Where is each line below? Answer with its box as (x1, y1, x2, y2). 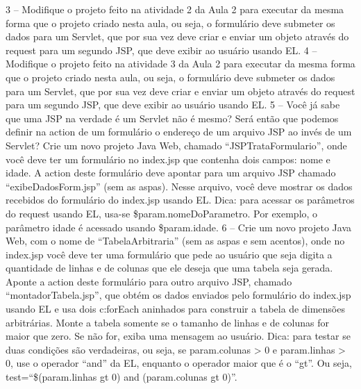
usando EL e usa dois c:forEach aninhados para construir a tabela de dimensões (6, 301, 345, 316)
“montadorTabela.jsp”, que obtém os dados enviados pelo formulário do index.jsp (6, 288, 351, 302)
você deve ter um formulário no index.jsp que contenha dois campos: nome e (6, 151, 330, 166)
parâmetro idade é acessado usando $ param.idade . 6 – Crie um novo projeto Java (6, 220, 352, 234)
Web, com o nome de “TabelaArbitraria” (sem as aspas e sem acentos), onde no (6, 233, 345, 248)
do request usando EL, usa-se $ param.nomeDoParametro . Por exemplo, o (6, 206, 318, 220)
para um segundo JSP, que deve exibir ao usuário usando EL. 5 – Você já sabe (6, 97, 340, 112)
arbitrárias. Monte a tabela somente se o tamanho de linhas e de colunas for (6, 315, 330, 329)
